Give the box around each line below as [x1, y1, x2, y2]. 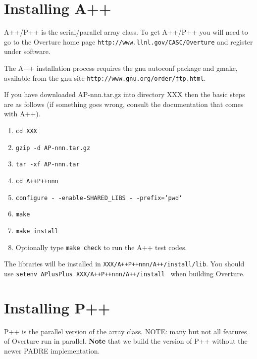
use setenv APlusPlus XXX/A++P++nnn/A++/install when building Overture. [4, 268, 245, 278]
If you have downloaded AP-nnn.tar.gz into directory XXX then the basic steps [4, 89, 245, 100]
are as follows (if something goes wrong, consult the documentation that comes [4, 99, 244, 109]
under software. [4, 46, 51, 56]
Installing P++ [4, 297, 110, 317]
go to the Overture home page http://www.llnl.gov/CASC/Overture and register [4, 36, 253, 47]
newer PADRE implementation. [4, 345, 100, 356]
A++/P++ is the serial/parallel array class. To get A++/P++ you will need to [4, 27, 248, 37]
